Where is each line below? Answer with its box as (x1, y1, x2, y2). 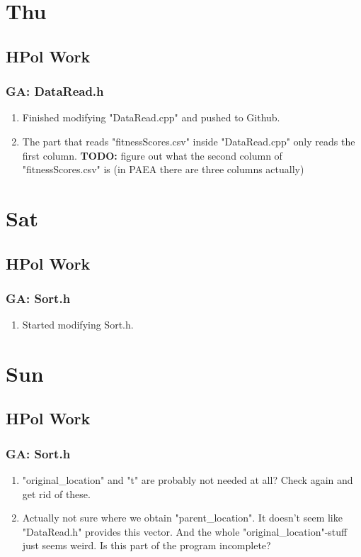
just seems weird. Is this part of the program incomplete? (22, 538, 271, 553)
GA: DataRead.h (6, 82, 104, 100)
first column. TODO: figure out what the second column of (22, 148, 282, 162)
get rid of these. (22, 486, 91, 501)
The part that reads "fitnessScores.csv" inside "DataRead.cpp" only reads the (22, 133, 355, 148)
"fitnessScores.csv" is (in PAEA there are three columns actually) (22, 162, 304, 177)
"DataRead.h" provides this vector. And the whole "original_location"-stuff (22, 524, 348, 539)
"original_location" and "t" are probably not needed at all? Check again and (22, 473, 353, 487)
